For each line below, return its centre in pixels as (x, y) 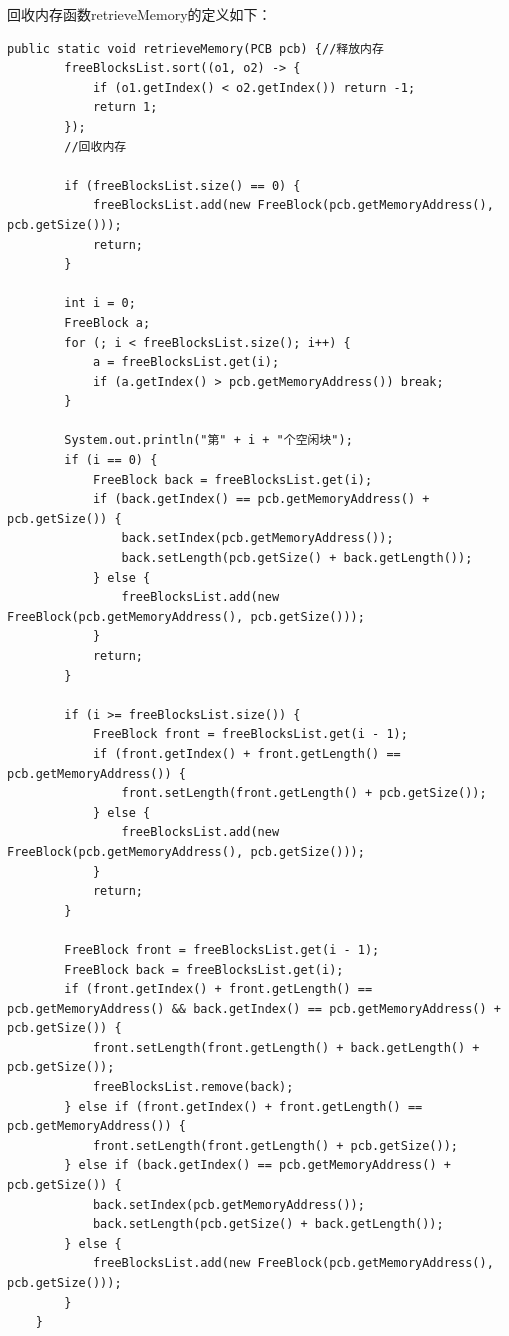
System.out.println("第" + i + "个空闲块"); (208, 440)
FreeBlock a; (107, 322)
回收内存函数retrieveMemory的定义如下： (139, 14)
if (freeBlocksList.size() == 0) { (182, 185)
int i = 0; (100, 303)
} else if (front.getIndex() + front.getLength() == (243, 1106)
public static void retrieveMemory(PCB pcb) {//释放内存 (195, 48)
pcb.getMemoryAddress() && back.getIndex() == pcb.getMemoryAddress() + (254, 1008)
